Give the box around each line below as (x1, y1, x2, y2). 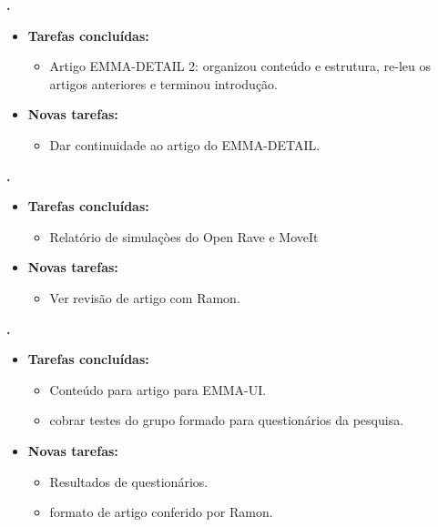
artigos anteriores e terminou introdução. (49, 74, 279, 93)
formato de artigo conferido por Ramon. (49, 502, 273, 522)
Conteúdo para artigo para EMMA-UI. (49, 380, 267, 399)
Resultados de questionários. (49, 471, 209, 491)
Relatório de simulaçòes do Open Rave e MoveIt (49, 227, 319, 246)
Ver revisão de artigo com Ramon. (49, 288, 240, 307)
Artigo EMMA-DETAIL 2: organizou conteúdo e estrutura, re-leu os (49, 56, 432, 76)
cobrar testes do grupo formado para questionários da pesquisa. (49, 410, 404, 430)
